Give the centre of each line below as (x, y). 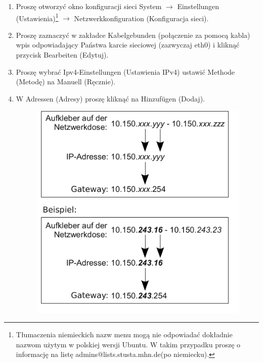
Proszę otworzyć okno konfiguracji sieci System (89, 6)
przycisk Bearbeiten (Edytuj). (62, 55)
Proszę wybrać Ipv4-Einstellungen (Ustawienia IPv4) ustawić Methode (125, 71)
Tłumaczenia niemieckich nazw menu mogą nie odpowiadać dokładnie (124, 334)
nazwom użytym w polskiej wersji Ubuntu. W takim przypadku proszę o (128, 344)
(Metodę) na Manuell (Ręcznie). (65, 82)
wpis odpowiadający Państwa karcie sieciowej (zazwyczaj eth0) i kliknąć (128, 45)
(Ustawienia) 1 (37, 17)
